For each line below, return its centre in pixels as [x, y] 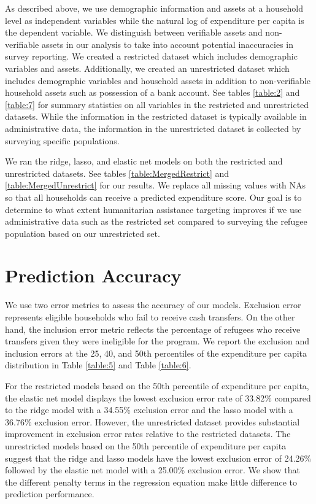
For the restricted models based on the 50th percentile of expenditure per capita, [157, 385]
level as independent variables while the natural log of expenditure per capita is [155, 20]
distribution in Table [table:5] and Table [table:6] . [98, 365]
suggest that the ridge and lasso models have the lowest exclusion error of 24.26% [158, 458]
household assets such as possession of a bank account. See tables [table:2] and [152, 92]
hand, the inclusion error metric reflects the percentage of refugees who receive [153, 329]
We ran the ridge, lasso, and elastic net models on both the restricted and [144, 161]
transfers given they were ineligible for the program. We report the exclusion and [157, 341]
